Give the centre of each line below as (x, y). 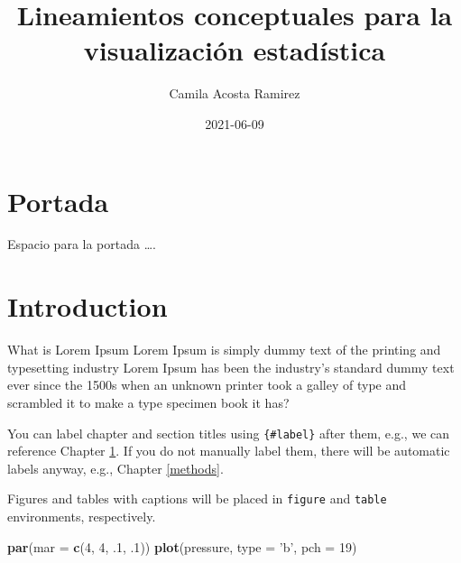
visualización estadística (235, 50)
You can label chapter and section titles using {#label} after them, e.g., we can (229, 433)
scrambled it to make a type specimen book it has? (148, 402)
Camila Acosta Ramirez (235, 93)
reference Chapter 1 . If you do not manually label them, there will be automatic (229, 451)
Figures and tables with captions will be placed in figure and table (197, 498)
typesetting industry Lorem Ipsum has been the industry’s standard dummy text (231, 367)
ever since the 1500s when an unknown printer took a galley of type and (207, 385)
